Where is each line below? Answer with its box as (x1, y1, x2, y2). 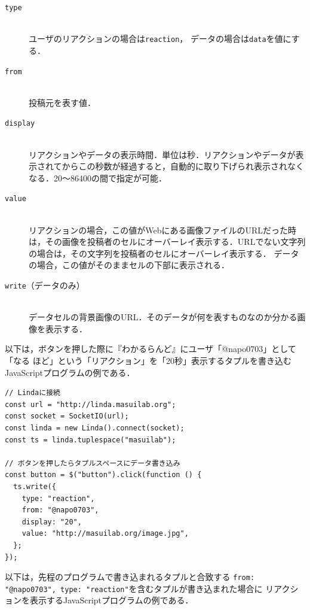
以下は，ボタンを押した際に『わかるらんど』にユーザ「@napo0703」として (5, 342, 296, 355)
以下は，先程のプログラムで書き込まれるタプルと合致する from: (5, 570, 255, 583)
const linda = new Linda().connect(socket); (5, 424, 185, 432)
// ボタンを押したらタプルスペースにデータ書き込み (5, 459, 180, 468)
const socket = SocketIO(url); (5, 412, 129, 421)
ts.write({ (13, 482, 56, 491)
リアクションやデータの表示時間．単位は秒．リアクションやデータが (29, 148, 296, 160)
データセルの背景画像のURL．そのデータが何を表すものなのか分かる (29, 311, 297, 323)
